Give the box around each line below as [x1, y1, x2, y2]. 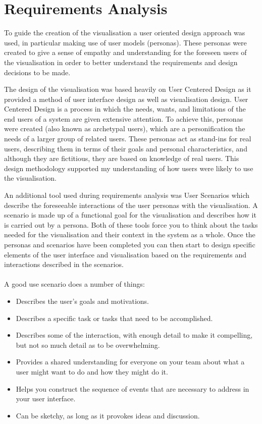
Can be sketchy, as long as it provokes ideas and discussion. [16, 410, 200, 420]
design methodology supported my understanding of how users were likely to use [4, 163, 253, 173]
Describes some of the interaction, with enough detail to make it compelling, [16, 330, 253, 340]
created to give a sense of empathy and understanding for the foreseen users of [4, 47, 247, 58]
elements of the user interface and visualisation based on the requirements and [4, 249, 247, 259]
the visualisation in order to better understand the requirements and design [4, 57, 238, 67]
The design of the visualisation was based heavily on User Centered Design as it [4, 84, 251, 94]
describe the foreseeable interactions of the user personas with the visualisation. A [4, 199, 258, 210]
